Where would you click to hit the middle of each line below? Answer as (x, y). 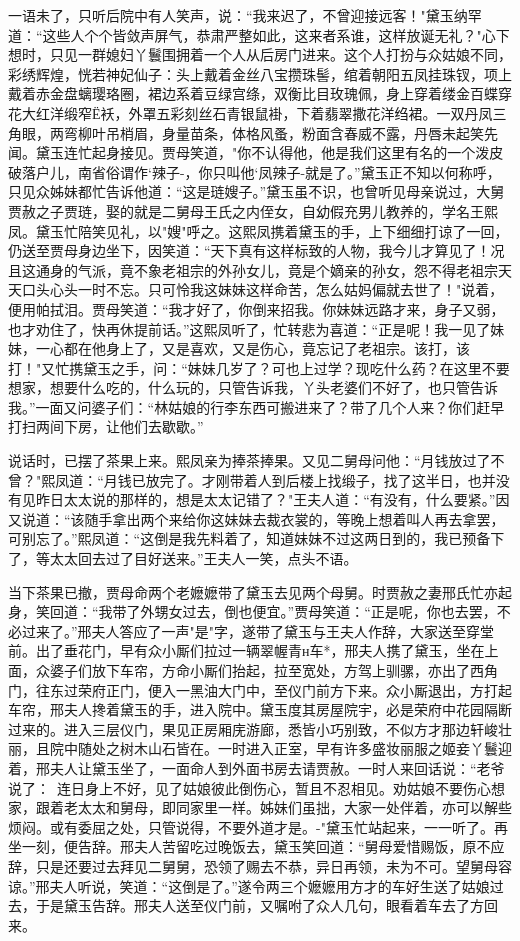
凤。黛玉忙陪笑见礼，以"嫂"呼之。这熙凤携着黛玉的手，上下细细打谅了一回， (258, 230)
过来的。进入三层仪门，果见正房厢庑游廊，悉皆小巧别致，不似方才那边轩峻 (253, 728)
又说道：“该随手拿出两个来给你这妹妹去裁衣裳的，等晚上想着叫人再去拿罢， (256, 518)
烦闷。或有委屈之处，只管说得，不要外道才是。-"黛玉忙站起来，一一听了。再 (258, 826)
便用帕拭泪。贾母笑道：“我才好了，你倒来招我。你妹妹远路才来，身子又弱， (256, 308)
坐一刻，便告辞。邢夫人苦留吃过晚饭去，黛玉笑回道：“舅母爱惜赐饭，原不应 (256, 846)
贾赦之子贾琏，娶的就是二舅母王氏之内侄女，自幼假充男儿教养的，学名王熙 (253, 210)
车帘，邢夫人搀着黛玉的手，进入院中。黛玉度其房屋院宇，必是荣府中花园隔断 (260, 709)
